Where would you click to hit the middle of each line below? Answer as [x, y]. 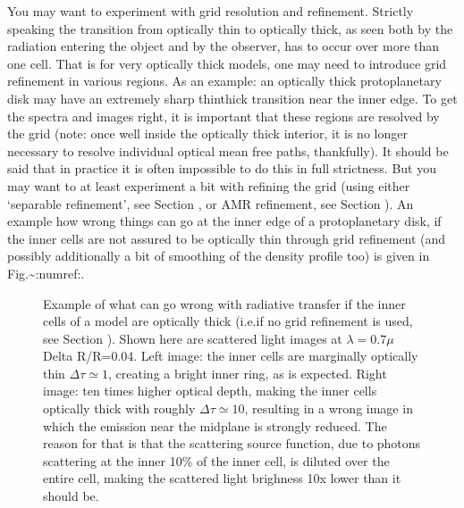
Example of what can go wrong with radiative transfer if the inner [224, 303]
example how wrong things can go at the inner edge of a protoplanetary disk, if [224, 221]
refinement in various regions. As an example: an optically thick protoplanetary [224, 81]
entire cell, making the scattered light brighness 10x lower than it [222, 478]
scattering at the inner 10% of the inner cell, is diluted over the [216, 460]
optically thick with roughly [119, 408]
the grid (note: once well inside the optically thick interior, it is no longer [207, 133]
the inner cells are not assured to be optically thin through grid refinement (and [227, 238]
